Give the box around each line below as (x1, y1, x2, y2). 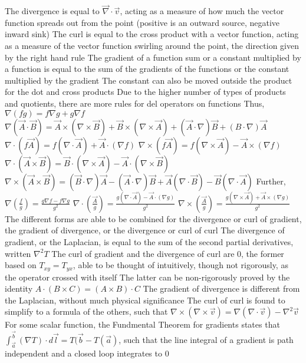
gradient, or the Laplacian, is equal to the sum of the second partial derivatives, (5, 236, 294, 248)
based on (5, 259, 37, 271)
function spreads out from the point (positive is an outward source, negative (5, 16, 280, 28)
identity (5, 282, 33, 295)
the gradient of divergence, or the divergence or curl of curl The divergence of (5, 224, 285, 236)
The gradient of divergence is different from (143, 282, 300, 295)
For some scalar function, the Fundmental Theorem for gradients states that (5, 318, 280, 331)
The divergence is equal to (5, 5, 100, 17)
